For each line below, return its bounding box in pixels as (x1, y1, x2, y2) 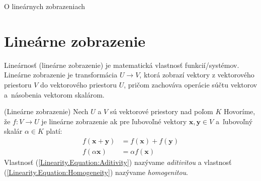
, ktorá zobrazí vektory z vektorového (139, 69, 254, 80)
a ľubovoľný (215, 116, 253, 126)
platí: (46, 126, 62, 136)
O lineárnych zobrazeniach (4, 1, 85, 11)
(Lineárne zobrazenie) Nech (4, 106, 89, 117)
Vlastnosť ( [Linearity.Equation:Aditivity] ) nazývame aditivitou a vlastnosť (4, 156, 232, 167)
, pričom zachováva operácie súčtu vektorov (124, 79, 257, 89)
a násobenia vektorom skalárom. (4, 89, 105, 100)
